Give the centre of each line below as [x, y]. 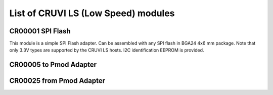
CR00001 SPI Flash [40, 31]
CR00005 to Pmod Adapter [53, 65]
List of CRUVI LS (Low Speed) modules [92, 13]
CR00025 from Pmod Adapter [57, 81]
